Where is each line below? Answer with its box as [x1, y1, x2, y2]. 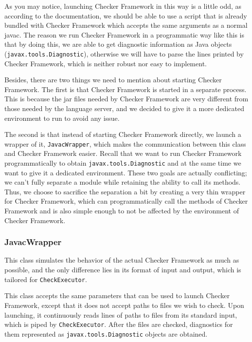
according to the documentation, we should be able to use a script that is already [4, 10, 247, 20]
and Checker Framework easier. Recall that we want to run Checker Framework [4, 148, 242, 158]
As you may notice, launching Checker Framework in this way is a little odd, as [4, 1, 242, 11]
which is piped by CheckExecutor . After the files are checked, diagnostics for [4, 319, 233, 329]
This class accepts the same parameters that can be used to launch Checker [4, 290, 230, 301]
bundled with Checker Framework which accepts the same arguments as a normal [4, 20, 248, 30]
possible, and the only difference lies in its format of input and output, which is [4, 265, 241, 275]
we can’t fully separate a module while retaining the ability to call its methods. [4, 177, 241, 187]
